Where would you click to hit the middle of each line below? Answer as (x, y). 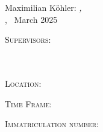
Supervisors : (28, 39)
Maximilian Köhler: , (43, 7)
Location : (23, 83)
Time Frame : (29, 103)
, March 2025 (31, 19)
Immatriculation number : (52, 124)
